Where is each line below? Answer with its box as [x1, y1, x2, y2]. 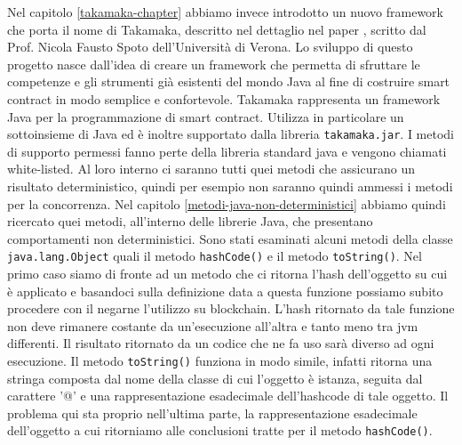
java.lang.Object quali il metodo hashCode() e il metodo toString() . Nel [7, 247, 422, 265]
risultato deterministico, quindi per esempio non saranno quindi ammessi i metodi [7, 177, 453, 195]
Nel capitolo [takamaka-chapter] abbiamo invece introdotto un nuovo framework [7, 3, 443, 20]
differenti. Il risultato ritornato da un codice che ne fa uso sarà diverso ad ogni [7, 334, 434, 352]
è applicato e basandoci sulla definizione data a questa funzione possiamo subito [7, 281, 443, 300]
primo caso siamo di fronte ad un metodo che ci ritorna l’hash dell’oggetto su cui [7, 264, 448, 283]
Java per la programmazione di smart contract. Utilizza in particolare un [7, 107, 404, 125]
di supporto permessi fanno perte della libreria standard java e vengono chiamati [7, 142, 447, 160]
